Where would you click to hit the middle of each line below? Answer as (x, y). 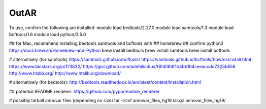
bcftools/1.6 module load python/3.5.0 (48, 34)
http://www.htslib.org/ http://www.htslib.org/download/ (65, 73)
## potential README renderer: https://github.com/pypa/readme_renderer (84, 91)
